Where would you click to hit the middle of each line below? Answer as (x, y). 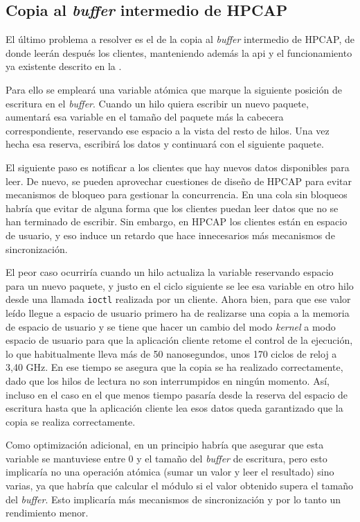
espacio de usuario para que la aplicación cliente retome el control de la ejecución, (179, 340)
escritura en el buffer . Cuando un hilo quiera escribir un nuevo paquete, (157, 103)
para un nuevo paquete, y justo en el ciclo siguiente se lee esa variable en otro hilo (180, 285)
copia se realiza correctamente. (71, 421)
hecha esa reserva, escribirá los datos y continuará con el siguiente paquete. (165, 144)
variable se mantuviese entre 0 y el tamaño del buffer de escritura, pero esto (166, 458)
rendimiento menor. (47, 513)
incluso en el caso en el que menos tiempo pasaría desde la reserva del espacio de (177, 394)
